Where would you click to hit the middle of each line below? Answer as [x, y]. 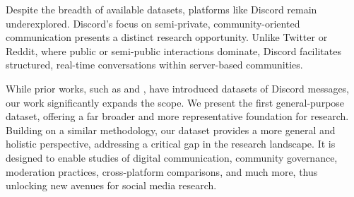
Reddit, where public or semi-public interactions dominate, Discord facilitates [173, 50]
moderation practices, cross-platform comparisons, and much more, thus [162, 171]
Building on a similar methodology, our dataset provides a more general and [171, 130]
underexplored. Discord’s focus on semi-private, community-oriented [153, 23]
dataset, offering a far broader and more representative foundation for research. [177, 116]
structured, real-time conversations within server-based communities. [154, 65]
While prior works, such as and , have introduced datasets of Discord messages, [178, 88]
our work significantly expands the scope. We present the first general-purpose [175, 102]
